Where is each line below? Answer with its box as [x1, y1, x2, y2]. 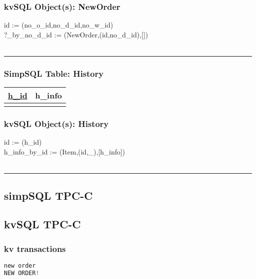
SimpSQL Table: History [4, 67, 104, 79]
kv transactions [4, 242, 66, 254]
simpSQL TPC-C [4, 187, 93, 203]
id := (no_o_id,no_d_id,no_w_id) [4, 20, 113, 30]
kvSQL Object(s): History [4, 118, 109, 130]
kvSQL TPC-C [4, 217, 81, 232]
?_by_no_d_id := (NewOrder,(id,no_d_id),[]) [4, 29, 148, 39]
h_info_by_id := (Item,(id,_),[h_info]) [4, 147, 125, 157]
